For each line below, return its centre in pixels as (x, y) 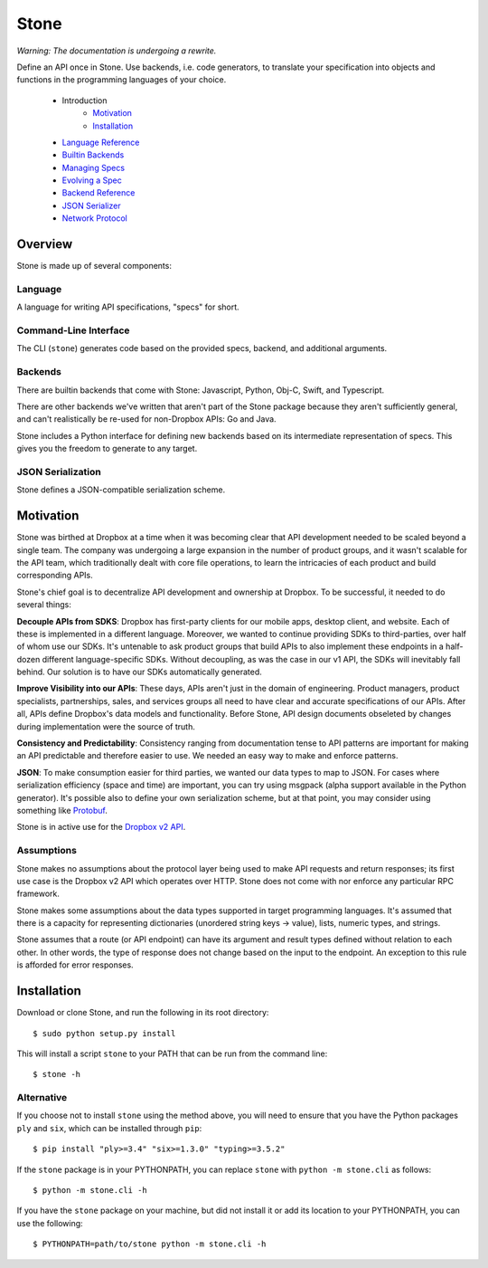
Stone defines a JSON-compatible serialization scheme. (121, 490)
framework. (38, 894)
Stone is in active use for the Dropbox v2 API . (101, 827)
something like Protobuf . (62, 810)
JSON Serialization (59, 472)
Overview (45, 244)
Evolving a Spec (92, 180)
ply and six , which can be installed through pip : (109, 1128)
